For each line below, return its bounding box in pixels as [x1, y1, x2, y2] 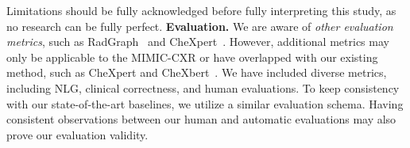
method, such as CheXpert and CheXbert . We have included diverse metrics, [6, 64, 387, 81]
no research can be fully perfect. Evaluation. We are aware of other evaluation [6, 17, 393, 34]
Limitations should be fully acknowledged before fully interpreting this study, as [6, 2, 396, 18]
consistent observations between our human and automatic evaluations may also [6, 111, 396, 127]
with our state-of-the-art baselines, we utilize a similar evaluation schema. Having [6, 95, 404, 112]
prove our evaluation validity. [6, 126, 149, 142]
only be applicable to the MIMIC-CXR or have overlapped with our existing [6, 48, 378, 65]
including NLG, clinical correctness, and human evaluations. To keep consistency [6, 79, 400, 96]
